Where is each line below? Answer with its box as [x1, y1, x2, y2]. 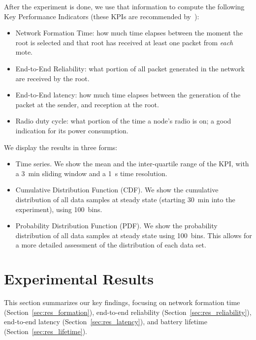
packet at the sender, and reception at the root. [15, 99, 159, 109]
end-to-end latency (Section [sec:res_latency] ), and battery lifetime [4, 316, 207, 327]
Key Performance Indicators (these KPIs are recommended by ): [4, 11, 199, 21]
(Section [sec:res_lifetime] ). [4, 326, 87, 336]
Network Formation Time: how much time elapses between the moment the [15, 28, 243, 38]
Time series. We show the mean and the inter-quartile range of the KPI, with [15, 158, 249, 169]
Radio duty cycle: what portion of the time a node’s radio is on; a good [15, 116, 231, 126]
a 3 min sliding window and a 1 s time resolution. [15, 168, 167, 178]
